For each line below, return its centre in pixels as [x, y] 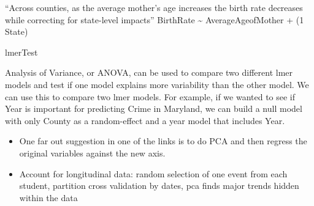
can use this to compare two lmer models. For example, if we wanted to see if [150, 96]
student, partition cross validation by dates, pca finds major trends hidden [159, 186]
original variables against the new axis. [92, 153]
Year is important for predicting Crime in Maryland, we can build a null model [154, 109]
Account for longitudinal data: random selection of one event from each [153, 173]
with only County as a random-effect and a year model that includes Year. [145, 120]
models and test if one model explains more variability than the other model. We [157, 84]
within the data [48, 197]
